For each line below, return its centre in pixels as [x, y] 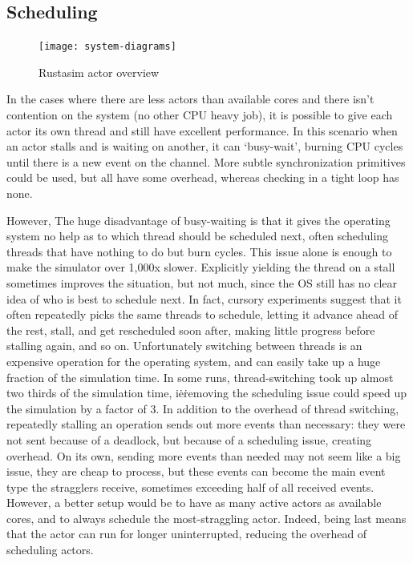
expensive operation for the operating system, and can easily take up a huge [194, 361]
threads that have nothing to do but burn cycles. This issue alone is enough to [199, 251]
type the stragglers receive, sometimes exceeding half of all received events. [190, 487]
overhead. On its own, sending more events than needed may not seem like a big [204, 455]
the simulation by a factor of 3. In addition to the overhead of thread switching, [203, 408]
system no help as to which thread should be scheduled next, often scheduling [198, 236]
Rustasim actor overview [99, 72]
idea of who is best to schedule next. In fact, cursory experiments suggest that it [204, 298]
